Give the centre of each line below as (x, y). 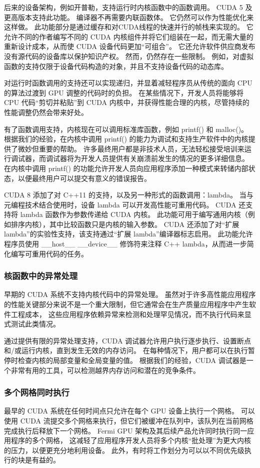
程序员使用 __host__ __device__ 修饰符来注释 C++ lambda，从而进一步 (125, 244)
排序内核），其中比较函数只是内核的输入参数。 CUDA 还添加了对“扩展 (125, 224)
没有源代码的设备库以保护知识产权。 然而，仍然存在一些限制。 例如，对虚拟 (129, 56)
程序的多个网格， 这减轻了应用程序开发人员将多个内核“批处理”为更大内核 (131, 440)
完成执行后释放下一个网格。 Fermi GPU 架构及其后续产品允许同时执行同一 (126, 430)
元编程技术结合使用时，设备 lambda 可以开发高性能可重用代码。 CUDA (120, 204)
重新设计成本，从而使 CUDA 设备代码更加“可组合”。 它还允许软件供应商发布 (130, 46)
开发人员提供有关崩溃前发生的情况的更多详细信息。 (165, 158)
